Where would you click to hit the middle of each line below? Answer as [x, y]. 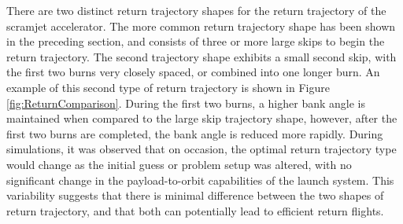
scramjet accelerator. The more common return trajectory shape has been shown [201, 26]
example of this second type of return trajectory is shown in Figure [168, 87]
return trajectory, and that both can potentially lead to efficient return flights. [195, 210]
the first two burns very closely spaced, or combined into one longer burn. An [193, 72]
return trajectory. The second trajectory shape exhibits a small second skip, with [201, 56]
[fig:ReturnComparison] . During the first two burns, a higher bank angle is [186, 103]
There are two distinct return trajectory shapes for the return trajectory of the [196, 10]
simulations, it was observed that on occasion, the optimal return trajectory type [201, 149]
